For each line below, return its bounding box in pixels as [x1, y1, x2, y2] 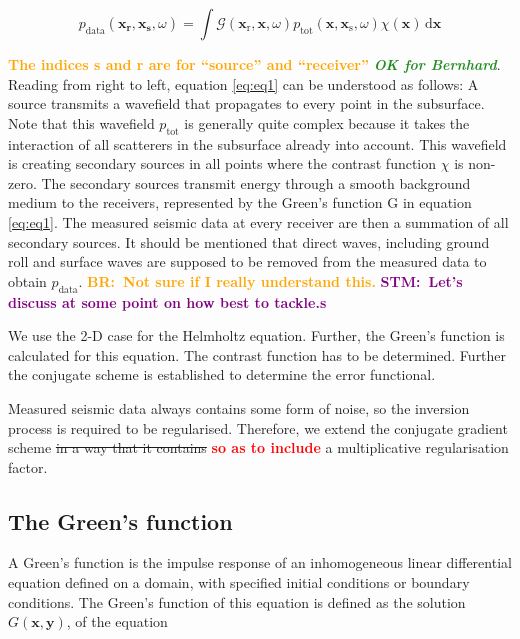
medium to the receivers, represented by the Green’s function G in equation [8, 192, 472, 213]
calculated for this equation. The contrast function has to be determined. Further [8, 344, 507, 365]
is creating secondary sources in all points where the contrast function [8, 153, 437, 174]
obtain [8, 270, 47, 291]
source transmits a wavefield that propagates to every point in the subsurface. [8, 93, 485, 114]
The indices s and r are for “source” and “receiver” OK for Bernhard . [8, 54, 501, 74]
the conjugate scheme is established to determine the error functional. [8, 364, 436, 385]
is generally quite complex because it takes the [184, 112, 470, 133]
